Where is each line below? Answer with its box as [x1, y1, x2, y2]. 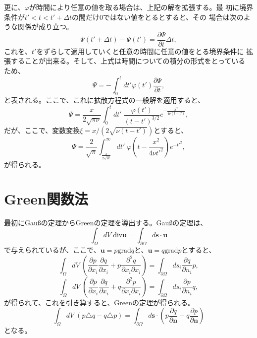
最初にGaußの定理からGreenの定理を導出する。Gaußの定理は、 [4, 217, 207, 227]
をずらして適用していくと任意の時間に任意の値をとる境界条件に [36, 46, 244, 56]
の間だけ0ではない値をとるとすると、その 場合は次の [72, 11, 244, 22]
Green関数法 [4, 188, 88, 208]
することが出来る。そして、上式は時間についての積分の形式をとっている [10, 56, 246, 66]
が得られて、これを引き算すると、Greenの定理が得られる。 [4, 297, 195, 307]
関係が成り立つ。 [17, 21, 73, 32]
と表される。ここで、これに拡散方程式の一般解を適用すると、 [4, 94, 205, 105]
